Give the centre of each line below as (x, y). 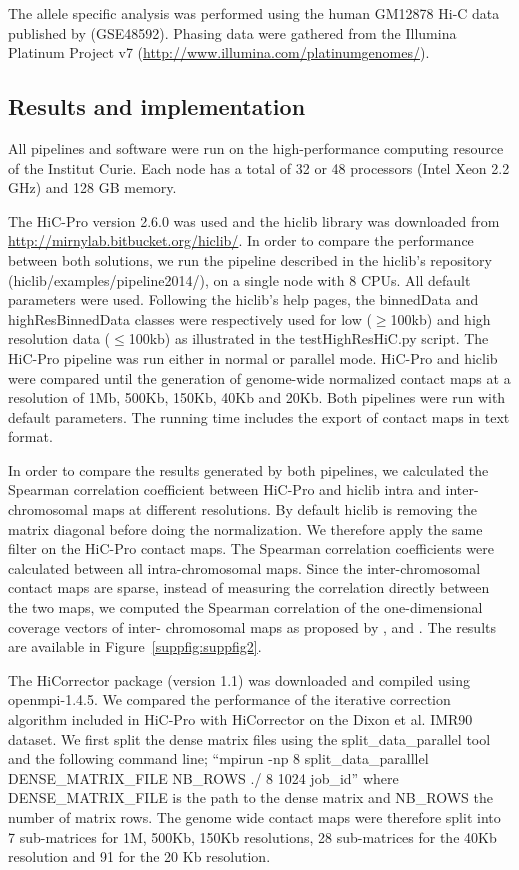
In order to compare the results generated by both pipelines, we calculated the (248, 469)
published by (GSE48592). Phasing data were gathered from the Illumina (232, 32)
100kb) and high (440, 318)
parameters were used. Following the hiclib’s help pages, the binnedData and (243, 299)
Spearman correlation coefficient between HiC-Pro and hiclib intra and (224, 489)
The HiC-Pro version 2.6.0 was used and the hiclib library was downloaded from (254, 220)
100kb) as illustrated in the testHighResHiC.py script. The (308, 338)
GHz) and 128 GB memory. (92, 187)
